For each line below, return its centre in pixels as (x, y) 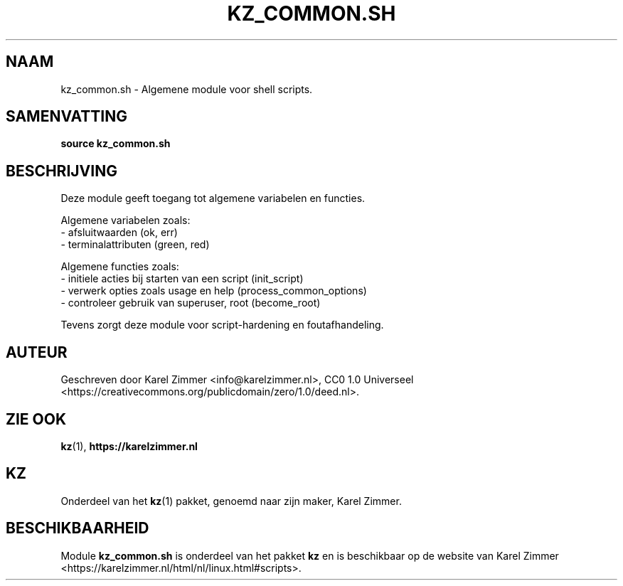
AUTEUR (37, 352)
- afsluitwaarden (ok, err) (119, 233)
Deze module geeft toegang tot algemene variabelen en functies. (213, 198)
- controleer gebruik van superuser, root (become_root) (191, 303)
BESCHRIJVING (62, 171)
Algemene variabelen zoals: (126, 220)
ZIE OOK (36, 419)
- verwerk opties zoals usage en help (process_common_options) (214, 291)
